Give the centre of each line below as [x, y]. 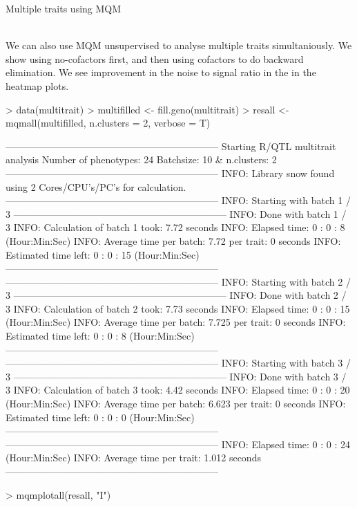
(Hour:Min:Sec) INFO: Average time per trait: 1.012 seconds [133, 458]
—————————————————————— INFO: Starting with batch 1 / [178, 200]
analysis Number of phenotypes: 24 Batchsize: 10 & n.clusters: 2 [141, 159]
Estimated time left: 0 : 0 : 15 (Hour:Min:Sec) [103, 254]
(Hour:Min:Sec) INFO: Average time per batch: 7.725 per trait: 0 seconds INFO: [176, 322]
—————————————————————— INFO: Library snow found [170, 173]
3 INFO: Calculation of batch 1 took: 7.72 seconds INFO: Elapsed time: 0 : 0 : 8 [175, 227]
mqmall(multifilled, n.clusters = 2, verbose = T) [108, 123]
